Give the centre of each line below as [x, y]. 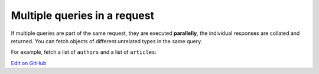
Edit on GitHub [29, 63]
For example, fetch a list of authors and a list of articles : [84, 52]
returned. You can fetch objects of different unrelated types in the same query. [107, 41]
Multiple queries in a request [83, 15]
